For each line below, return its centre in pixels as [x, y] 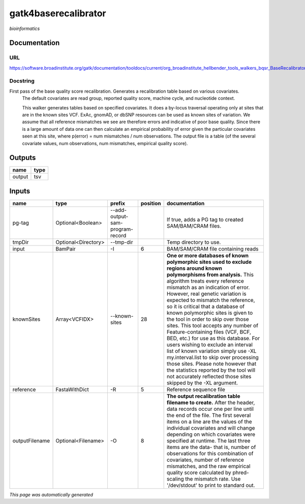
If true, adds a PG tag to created [205, 220]
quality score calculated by [199, 472]
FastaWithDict [72, 389]
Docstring [22, 81]
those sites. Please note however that [211, 364]
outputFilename [31, 441]
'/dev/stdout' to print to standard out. [211, 485]
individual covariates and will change [211, 428]
